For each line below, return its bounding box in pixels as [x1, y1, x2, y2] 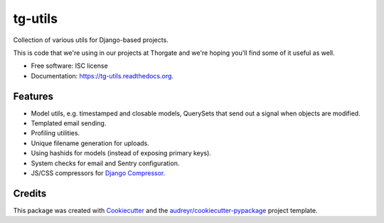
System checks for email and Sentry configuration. [31, 159, 180, 167]
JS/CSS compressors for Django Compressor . [31, 168, 166, 177]
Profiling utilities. [31, 129, 80, 138]
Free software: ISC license [31, 61, 108, 71]
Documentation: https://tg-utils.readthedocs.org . [31, 71, 174, 80]
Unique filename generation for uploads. [31, 139, 149, 147]
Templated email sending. [31, 119, 107, 128]
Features [13, 90, 53, 103]
